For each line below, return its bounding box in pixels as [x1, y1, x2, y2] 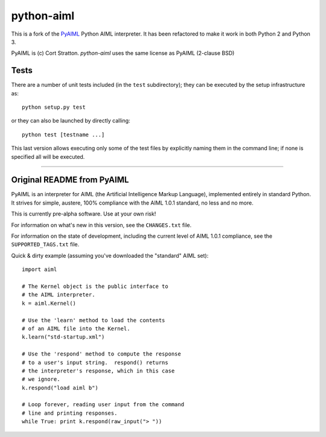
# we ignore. [22, 376, 60, 383]
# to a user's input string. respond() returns [22, 359, 168, 366]
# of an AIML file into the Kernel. [22, 325, 130, 332]
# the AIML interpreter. [22, 292, 95, 298]
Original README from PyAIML [11, 175, 129, 185]
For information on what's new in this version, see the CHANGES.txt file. [11, 221, 192, 229]
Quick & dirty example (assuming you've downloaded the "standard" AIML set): [11, 252, 209, 259]
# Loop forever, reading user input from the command [22, 401, 184, 408]
